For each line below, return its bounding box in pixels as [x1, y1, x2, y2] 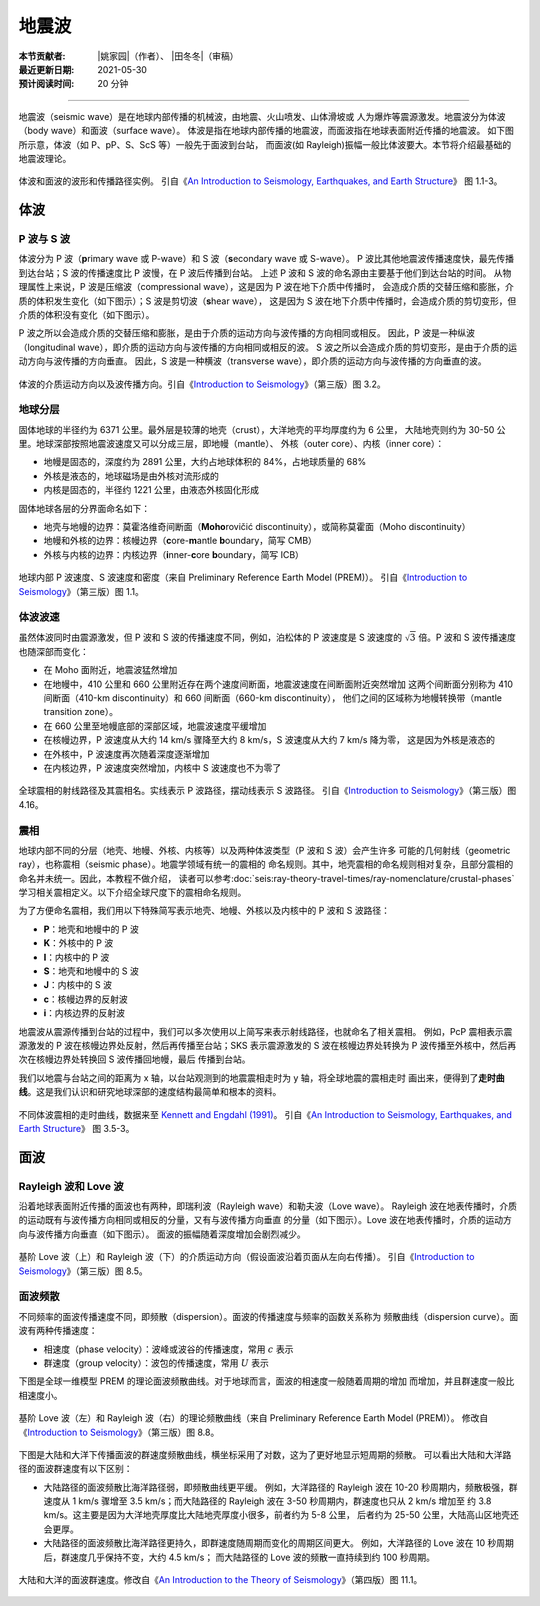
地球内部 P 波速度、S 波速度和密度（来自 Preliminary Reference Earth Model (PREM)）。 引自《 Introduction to [18, 571, 468, 584]
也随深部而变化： [18, 645, 89, 657]
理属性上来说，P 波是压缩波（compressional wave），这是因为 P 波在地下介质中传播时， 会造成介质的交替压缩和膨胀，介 [18, 281, 514, 293]
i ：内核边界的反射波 [43, 1007, 125, 1019]
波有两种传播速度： [18, 1325, 98, 1337]
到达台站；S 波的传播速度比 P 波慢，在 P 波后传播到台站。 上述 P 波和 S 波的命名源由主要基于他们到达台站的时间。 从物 [18, 266, 512, 279]
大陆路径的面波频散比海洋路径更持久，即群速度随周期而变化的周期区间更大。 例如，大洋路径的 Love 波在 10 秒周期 [43, 1537, 515, 1549]
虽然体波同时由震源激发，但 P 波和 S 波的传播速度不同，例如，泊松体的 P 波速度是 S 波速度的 [18, 631, 403, 643]
